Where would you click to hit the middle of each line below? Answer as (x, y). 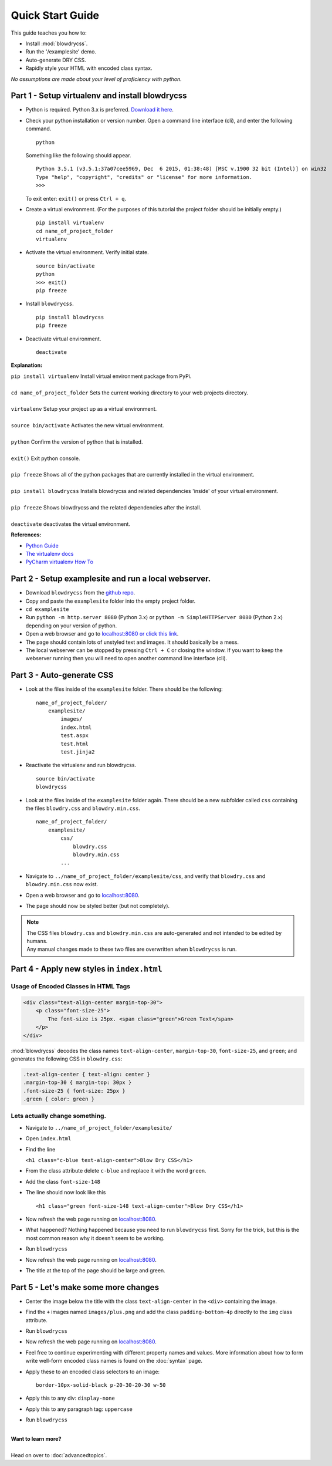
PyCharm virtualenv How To (60, 562)
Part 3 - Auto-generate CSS (62, 675)
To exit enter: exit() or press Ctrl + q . (76, 198)
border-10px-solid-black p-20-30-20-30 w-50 (101, 1385)
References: (26, 535)
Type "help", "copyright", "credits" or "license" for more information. (144, 177)
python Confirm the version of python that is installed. (77, 442)
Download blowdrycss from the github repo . (80, 593)
